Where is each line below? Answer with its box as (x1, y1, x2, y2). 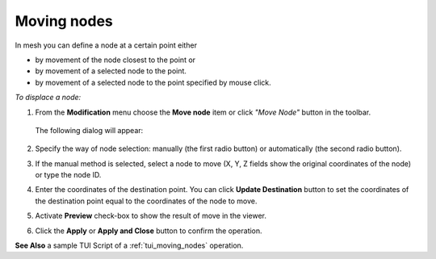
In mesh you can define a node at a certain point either (15, 40, 198, 50)
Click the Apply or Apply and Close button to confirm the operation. (35, 226, 262, 236)
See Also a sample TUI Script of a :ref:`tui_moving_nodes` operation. (15, 240, 244, 250)
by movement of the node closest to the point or (35, 55, 196, 65)
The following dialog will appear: (35, 125, 144, 135)
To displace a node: (15, 93, 82, 102)
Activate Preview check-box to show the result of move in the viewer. (35, 211, 266, 221)
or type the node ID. (35, 170, 102, 180)
